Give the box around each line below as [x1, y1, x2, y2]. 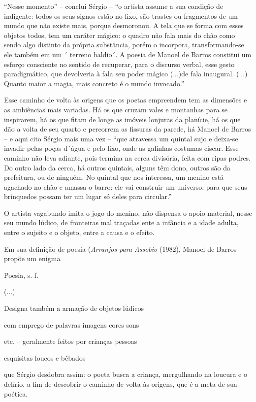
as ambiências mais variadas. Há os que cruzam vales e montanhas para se [4, 104, 228, 114]
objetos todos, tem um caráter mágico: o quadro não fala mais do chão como [4, 30, 235, 40]
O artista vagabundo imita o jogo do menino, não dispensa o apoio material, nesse [4, 207, 252, 218]
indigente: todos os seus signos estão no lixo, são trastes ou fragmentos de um [4, 10, 238, 21]
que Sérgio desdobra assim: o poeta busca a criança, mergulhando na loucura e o [4, 369, 248, 379]
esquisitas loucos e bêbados [4, 352, 86, 363]
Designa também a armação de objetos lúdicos [4, 303, 144, 313]
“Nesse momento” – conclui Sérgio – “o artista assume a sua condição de [4, 1, 223, 11]
